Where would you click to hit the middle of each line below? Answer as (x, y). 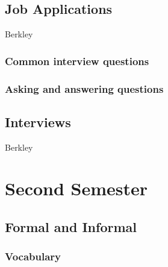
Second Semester (76, 188)
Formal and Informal (71, 227)
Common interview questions (77, 61)
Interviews (38, 121)
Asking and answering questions (84, 88)
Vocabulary (33, 256)
